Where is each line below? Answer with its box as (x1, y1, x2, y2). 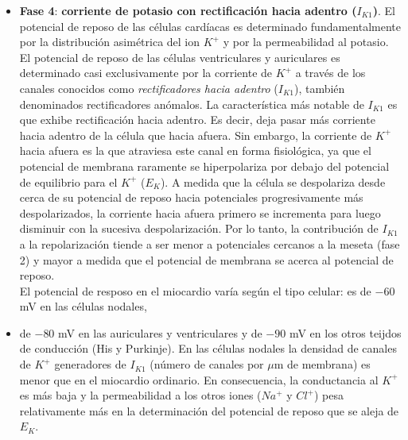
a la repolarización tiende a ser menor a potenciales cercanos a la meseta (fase (19, 235, 400, 252)
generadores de (54, 356, 126, 372)
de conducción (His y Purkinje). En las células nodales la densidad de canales (19, 340, 397, 357)
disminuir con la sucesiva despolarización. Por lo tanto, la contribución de (19, 220, 379, 237)
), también (293, 79, 345, 96)
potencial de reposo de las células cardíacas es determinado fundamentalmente (19, 17, 401, 34)
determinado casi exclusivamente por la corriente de (19, 64, 273, 81)
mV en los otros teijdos (289, 324, 402, 341)
